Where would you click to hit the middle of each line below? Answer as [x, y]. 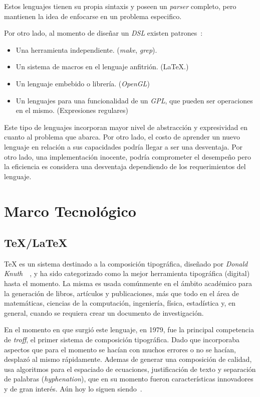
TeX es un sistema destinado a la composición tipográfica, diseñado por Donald [126, 263]
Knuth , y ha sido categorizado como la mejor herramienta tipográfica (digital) [127, 273]
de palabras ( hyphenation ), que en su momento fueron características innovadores [129, 379]
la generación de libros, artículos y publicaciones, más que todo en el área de [122, 293]
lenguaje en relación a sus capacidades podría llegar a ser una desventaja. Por [123, 146]
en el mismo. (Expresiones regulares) [72, 110]
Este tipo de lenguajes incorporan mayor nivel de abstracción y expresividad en [126, 127]
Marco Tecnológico [70, 211]
